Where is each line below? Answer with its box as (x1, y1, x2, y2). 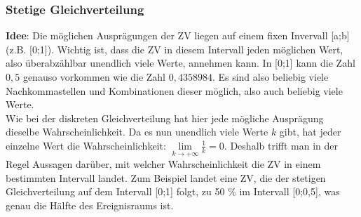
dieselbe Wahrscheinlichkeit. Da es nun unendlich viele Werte (6, 124, 268, 139)
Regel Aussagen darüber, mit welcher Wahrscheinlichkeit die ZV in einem (6, 157, 321, 171)
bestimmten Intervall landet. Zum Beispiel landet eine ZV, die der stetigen (6, 170, 326, 185)
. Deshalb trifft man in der (224, 138, 338, 152)
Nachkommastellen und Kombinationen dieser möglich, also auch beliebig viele (6, 83, 343, 98)
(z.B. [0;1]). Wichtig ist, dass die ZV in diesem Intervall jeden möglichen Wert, (6, 41, 343, 56)
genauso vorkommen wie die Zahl (22, 70, 165, 84)
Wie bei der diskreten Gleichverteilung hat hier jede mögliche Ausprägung (6, 110, 324, 125)
